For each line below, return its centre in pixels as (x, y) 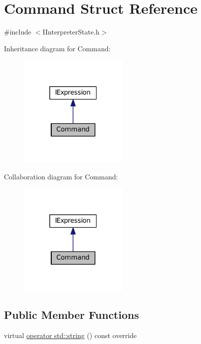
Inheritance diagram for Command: (57, 48)
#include (18, 32)
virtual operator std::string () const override (70, 335)
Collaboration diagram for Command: (61, 176)
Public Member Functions (71, 314)
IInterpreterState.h (71, 32)
